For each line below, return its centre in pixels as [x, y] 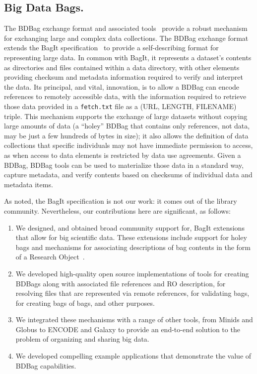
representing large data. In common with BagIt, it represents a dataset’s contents [128, 57]
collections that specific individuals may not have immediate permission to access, [128, 145]
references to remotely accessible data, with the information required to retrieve [125, 96]
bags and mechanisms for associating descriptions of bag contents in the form [133, 247]
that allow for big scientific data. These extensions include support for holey [131, 237]
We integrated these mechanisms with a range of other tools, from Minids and [134, 319]
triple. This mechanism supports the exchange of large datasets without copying [126, 116]
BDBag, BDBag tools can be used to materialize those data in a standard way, [124, 165]
